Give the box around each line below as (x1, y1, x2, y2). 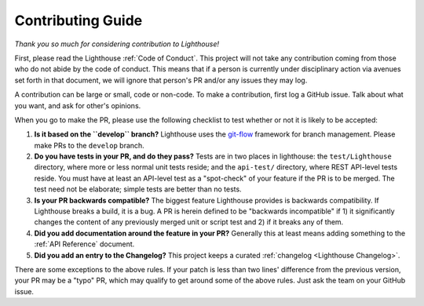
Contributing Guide (14, 12, 143, 29)
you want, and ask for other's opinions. (14, 100, 141, 110)
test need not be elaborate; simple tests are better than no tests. (34, 184, 243, 194)
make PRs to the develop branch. (34, 140, 144, 150)
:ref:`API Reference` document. (34, 239, 135, 249)
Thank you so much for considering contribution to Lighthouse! (14, 39, 220, 49)
